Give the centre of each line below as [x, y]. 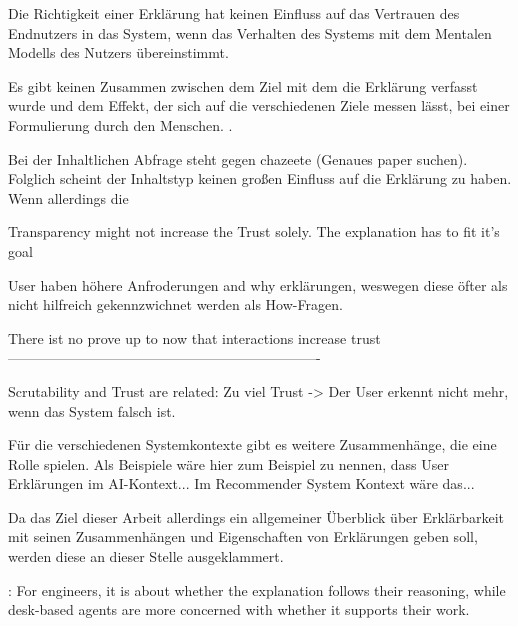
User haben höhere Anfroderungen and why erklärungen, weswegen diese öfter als [258, 284]
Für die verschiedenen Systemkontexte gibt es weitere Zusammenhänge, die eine [252, 444]
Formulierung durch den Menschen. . [120, 124]
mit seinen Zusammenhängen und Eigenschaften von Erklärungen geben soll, [243, 536]
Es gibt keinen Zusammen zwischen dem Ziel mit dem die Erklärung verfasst [243, 85]
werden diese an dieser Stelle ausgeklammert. [146, 556]
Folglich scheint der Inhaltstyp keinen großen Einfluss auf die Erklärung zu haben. [260, 178]
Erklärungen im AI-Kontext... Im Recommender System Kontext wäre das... [241, 483]
